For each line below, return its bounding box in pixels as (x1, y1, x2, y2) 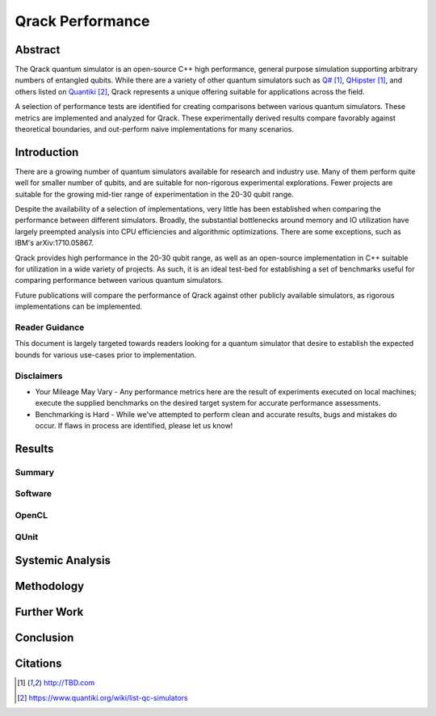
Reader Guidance (15, 322, 85, 333)
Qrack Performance (15, 12, 150, 30)
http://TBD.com (43, 678, 95, 688)
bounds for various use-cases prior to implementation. (15, 350, 197, 360)
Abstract (15, 43, 61, 57)
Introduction (15, 145, 79, 159)
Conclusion (15, 631, 74, 645)
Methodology (15, 579, 85, 593)
